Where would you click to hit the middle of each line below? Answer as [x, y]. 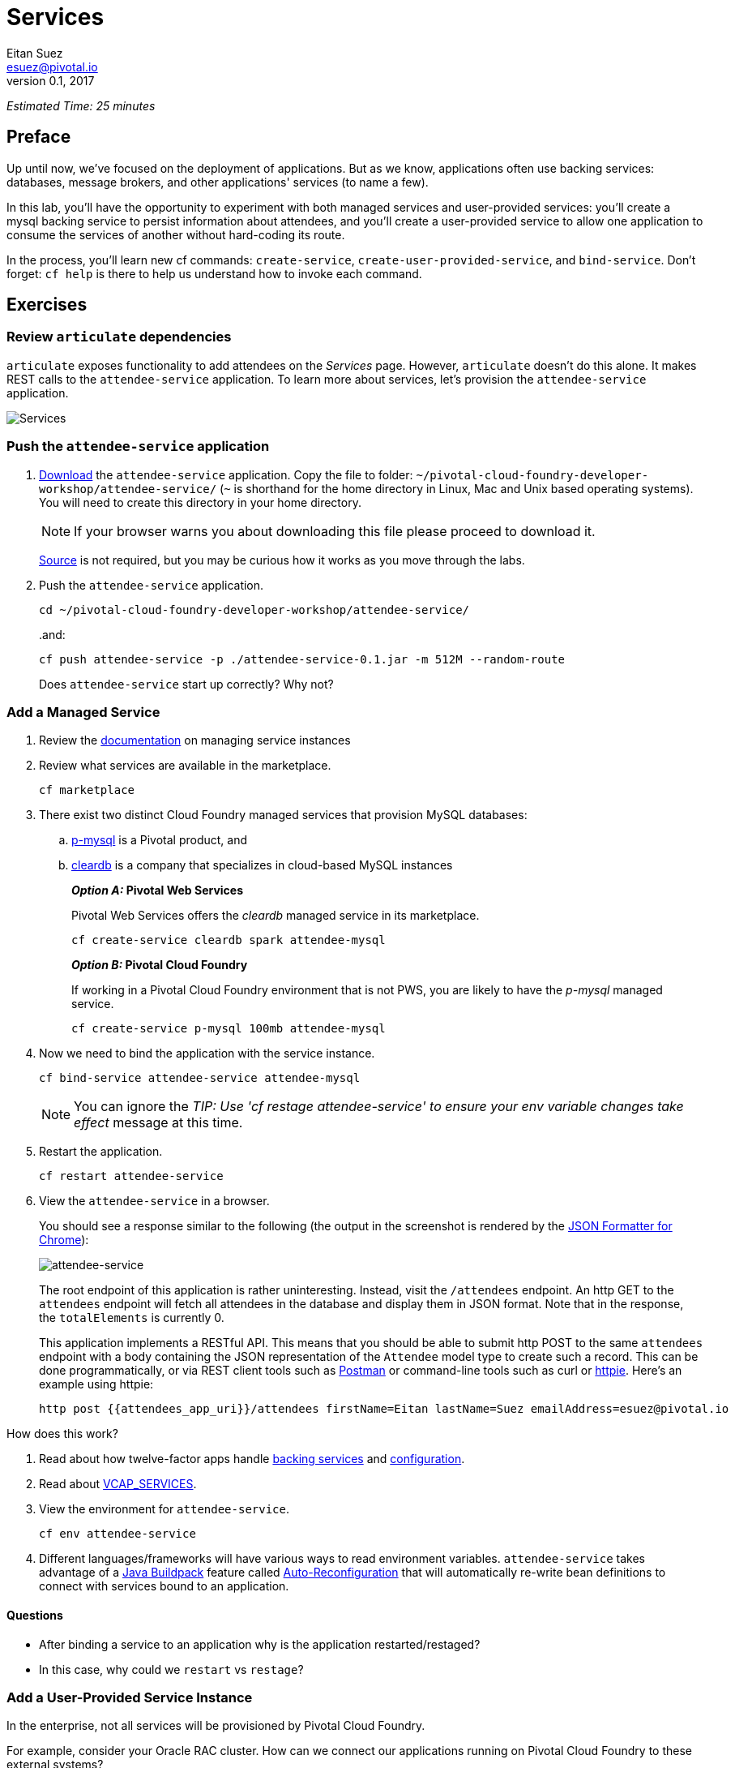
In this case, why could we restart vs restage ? [171, 1669]
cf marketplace [87, 790]
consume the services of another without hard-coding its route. [176, 234]
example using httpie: [96, 1384]
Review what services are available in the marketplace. [185, 766]
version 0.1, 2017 [51, 80]
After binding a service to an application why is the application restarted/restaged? [260, 1644]
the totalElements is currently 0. [132, 1318]
